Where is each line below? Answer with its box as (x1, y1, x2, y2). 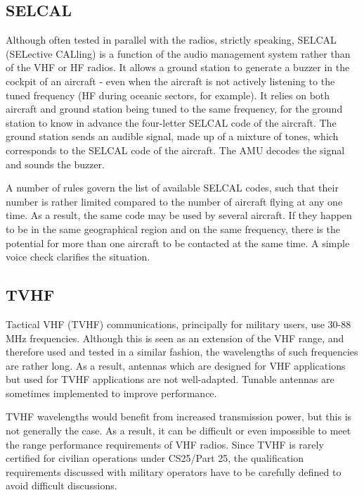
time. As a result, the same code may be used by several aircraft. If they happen (6, 208, 352, 223)
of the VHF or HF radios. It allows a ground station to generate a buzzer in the (6, 60, 350, 75)
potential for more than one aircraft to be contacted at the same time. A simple (6, 235, 350, 250)
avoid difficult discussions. (6, 478, 117, 493)
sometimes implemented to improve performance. (6, 385, 217, 400)
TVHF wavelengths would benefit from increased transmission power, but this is (6, 409, 352, 424)
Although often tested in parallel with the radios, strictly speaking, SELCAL (6, 32, 337, 47)
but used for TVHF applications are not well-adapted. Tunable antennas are (6, 372, 334, 387)
